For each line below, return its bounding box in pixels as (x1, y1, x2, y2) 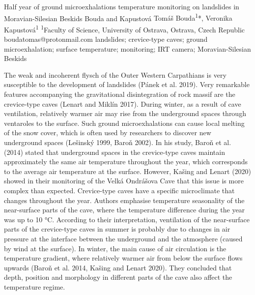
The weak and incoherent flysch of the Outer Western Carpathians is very (4, 69, 227, 80)
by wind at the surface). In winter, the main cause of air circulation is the (4, 243, 227, 253)
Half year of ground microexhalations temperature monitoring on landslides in (4, 1, 239, 11)
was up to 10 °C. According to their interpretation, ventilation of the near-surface (4, 214, 250, 224)
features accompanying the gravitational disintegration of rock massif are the (4, 89, 235, 99)
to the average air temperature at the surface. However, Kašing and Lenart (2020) (4, 166, 252, 176)
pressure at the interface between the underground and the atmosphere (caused (4, 233, 243, 243)
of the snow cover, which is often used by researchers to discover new (4, 127, 211, 138)
